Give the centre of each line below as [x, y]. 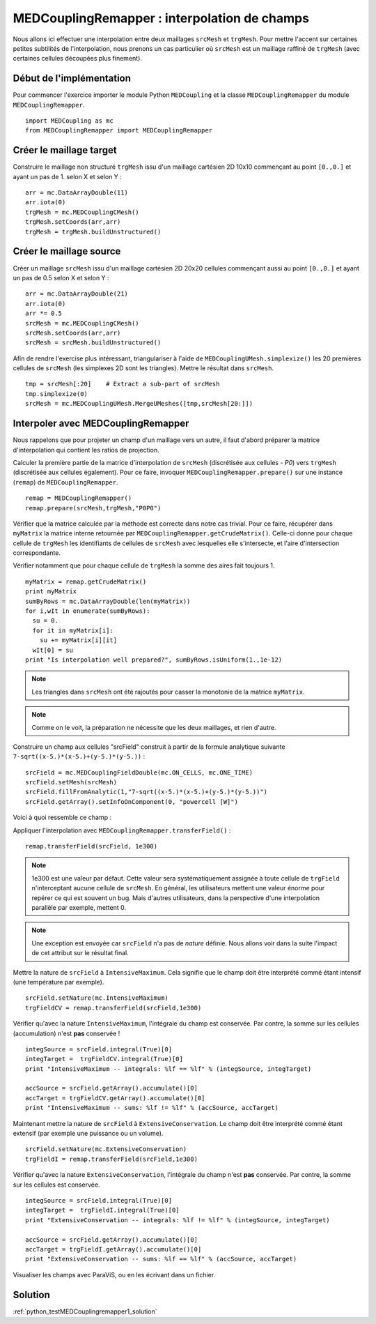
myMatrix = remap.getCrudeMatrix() [86, 581]
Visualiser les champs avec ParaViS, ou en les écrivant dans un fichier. [114, 1274]
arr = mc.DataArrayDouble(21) [77, 294]
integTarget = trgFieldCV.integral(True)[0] [104, 1059]
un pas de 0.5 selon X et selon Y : [61, 277]
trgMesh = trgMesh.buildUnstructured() [93, 231]
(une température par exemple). [58, 982]
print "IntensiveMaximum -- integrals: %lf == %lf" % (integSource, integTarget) [169, 1069]
